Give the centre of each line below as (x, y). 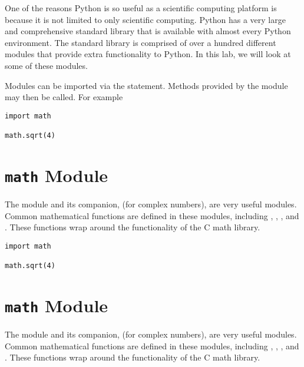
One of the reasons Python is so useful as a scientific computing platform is (141, 8)
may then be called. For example (64, 97)
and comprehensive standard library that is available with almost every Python (148, 31)
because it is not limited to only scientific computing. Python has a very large (145, 19)
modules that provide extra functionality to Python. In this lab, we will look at (148, 54)
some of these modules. (46, 65)
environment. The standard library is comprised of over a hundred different (141, 42)
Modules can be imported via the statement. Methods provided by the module (146, 85)
